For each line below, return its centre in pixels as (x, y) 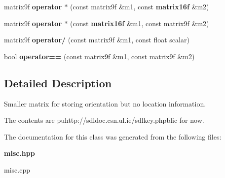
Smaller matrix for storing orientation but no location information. (105, 103)
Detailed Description (58, 83)
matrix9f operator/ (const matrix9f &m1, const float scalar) (97, 40)
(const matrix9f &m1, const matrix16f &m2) (140, 6)
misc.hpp (19, 153)
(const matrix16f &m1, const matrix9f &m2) (140, 23)
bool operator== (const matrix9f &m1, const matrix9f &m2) (99, 56)
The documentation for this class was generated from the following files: (113, 136)
